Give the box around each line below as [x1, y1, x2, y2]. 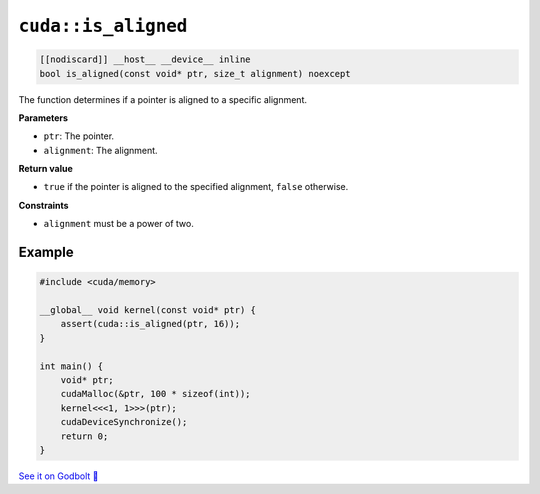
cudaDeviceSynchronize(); [60, 416, 188, 428]
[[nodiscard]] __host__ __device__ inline [39, 54, 251, 65]
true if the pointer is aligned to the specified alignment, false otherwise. [43, 181, 349, 193]
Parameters [18, 111, 69, 124]
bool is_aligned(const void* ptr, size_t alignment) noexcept [39, 68, 351, 79]
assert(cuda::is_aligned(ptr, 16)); [60, 318, 240, 330]
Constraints [18, 199, 69, 211]
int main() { [39, 360, 104, 372]
